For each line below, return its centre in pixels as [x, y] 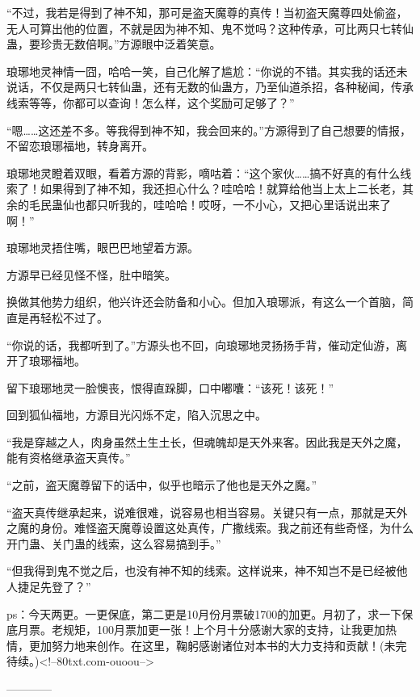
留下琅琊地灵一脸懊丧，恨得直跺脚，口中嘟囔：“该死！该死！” [170, 387]
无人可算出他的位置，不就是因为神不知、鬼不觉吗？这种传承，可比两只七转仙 [210, 28]
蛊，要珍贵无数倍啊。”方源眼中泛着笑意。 [114, 44]
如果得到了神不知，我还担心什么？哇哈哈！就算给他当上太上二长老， [221, 189]
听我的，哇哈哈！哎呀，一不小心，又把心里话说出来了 [249, 204]
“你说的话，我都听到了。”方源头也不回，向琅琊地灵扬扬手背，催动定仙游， [202, 344]
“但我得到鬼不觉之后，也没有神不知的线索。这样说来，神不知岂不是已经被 [202, 571]
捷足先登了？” [54, 587]
